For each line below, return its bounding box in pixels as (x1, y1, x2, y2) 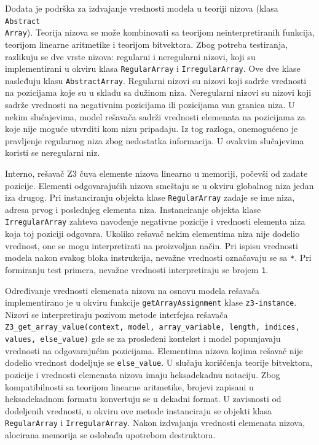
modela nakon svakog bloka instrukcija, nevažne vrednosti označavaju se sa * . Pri (5, 251, 312, 264)
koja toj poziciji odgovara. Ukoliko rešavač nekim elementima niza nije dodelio (5, 227, 300, 240)
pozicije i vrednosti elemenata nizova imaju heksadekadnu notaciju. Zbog (5, 368, 280, 381)
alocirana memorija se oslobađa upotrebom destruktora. (5, 428, 216, 441)
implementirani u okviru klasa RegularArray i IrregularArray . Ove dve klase (5, 62, 301, 75)
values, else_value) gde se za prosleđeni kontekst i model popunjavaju (5, 332, 281, 345)
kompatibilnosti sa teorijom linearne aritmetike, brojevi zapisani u (5, 380, 254, 393)
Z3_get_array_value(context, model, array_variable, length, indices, (5, 323, 300, 332)
